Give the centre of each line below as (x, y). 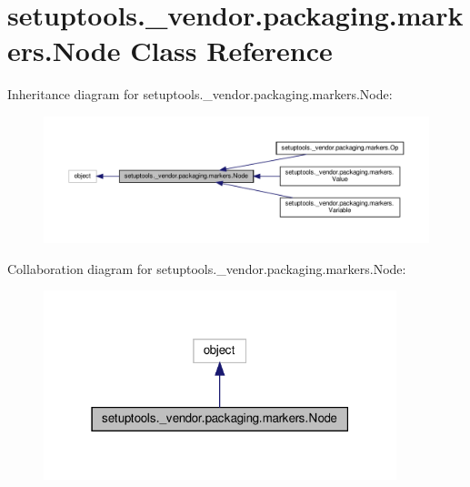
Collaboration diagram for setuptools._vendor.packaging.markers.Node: (207, 268)
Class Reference (231, 51)
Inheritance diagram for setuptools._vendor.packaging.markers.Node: (200, 94)
